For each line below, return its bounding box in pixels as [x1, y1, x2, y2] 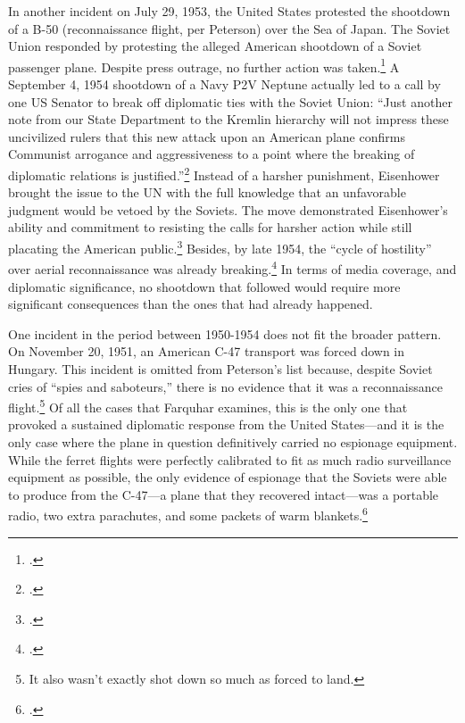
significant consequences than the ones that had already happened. [8, 295, 373, 313]
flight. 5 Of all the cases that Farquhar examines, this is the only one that [8, 395, 408, 416]
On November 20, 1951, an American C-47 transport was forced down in [8, 342, 405, 361]
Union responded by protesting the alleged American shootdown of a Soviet [8, 37, 422, 55]
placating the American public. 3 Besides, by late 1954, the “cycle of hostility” [8, 237, 432, 257]
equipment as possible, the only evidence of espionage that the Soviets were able [8, 468, 447, 486]
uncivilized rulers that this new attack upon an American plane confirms [8, 127, 405, 145]
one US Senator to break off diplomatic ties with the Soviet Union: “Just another [8, 92, 453, 111]
